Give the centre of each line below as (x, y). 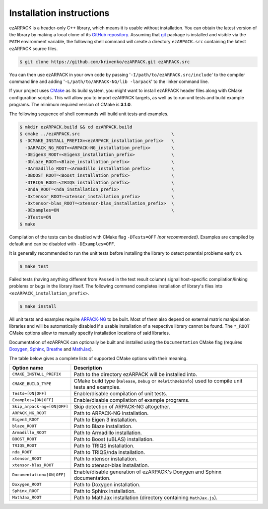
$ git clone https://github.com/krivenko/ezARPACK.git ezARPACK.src (105, 62)
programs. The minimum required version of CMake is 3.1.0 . (70, 105)
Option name (28, 367)
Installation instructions (59, 13)
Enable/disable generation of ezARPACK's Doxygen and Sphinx (148, 472)
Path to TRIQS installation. (104, 445)
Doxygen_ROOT (27, 484)
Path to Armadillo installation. (108, 433)
